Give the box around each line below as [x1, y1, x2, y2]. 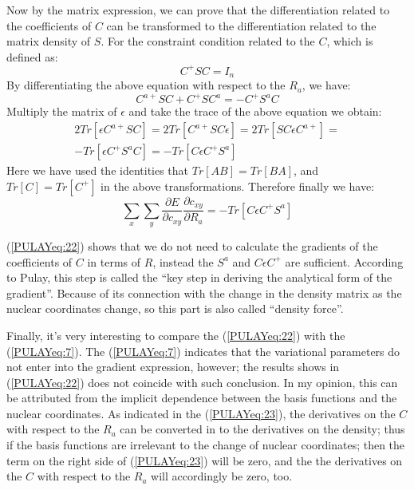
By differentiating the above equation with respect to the [6, 77, 286, 93]
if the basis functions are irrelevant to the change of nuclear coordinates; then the [6, 437, 405, 453]
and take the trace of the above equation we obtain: [128, 103, 382, 120]
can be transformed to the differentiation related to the [106, 17, 377, 34]
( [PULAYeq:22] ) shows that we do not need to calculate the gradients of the [6, 237, 378, 254]
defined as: [6, 48, 58, 65]
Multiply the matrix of [6, 103, 117, 120]
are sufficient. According [285, 253, 404, 270]
